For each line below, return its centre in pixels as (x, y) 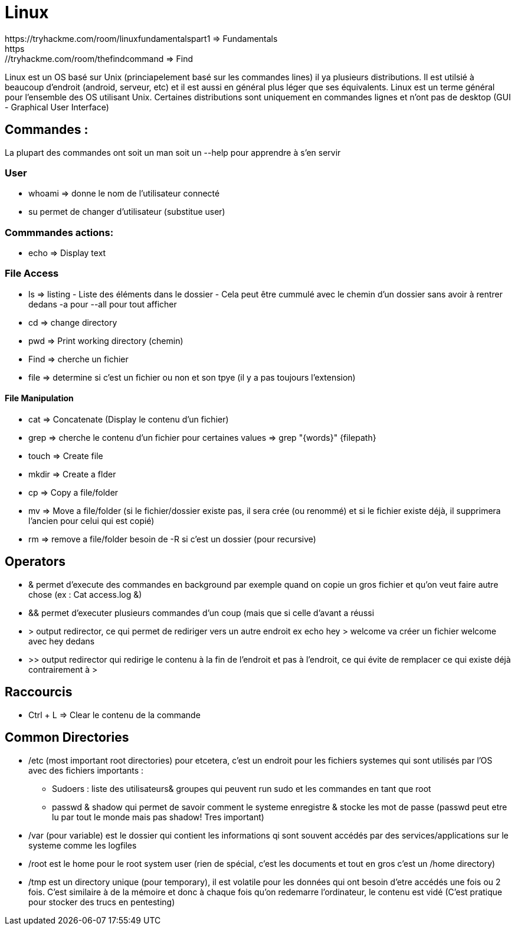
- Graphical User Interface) (57, 107)
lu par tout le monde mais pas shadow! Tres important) (158, 817)
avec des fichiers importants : (86, 770)
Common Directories (67, 738)
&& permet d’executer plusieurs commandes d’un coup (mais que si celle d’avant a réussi (201, 613)
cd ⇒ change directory (73, 322)
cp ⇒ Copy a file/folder (73, 493)
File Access (32, 274)
